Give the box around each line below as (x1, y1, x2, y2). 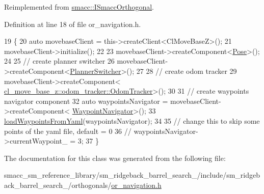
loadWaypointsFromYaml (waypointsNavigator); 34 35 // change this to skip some (4, 115, 260, 126)
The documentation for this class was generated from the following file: (4, 152, 226, 163)
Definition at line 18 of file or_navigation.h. (4, 18, 141, 29)
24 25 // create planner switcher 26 (4, 56, 115, 66)
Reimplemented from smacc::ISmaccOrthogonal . (4, 2, 154, 12)
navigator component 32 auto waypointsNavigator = (4, 95, 168, 106)
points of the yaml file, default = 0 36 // (4, 125, 131, 136)
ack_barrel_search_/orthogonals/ (4, 179, 112, 190)
